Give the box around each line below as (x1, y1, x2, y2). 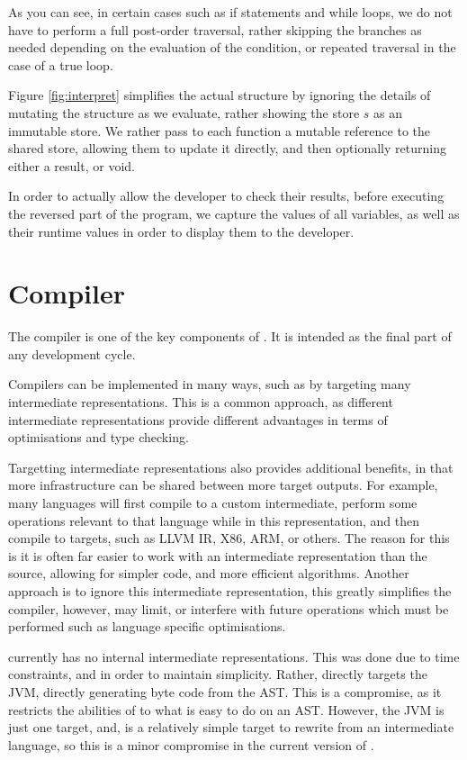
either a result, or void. (8, 156, 135, 175)
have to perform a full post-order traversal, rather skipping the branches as (8, 20, 422, 39)
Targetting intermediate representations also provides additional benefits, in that (8, 457, 454, 476)
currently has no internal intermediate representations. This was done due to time (8, 647, 460, 665)
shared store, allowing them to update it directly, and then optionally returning (8, 139, 446, 158)
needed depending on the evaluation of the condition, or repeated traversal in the (8, 38, 456, 57)
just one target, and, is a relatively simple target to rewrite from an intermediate (8, 718, 454, 737)
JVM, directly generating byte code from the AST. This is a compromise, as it (8, 682, 442, 701)
